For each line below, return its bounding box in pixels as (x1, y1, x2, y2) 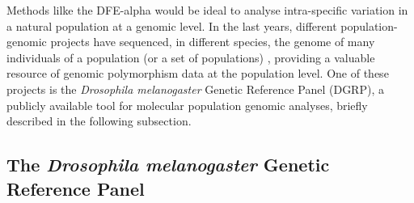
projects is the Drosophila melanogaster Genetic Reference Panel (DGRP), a (6, 80, 384, 97)
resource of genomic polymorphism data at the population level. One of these (6, 65, 389, 82)
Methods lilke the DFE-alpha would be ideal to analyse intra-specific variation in (6, 2, 408, 18)
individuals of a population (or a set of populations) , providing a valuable (6, 49, 375, 66)
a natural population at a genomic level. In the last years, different (6, 17, 337, 34)
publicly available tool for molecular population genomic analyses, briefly (6, 96, 368, 113)
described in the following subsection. (6, 112, 192, 129)
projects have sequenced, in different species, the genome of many (50, 33, 375, 50)
